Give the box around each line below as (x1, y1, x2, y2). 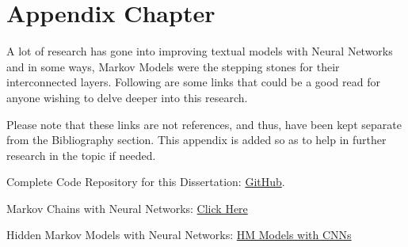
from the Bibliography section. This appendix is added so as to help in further (6, 131, 387, 148)
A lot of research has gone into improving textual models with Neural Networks (6, 43, 393, 59)
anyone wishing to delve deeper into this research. (6, 89, 248, 105)
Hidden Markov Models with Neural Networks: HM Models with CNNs (6, 226, 352, 243)
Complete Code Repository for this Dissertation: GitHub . (6, 173, 285, 190)
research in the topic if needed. (6, 146, 156, 163)
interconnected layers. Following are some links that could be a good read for (6, 74, 380, 90)
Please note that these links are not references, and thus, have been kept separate (6, 116, 402, 132)
